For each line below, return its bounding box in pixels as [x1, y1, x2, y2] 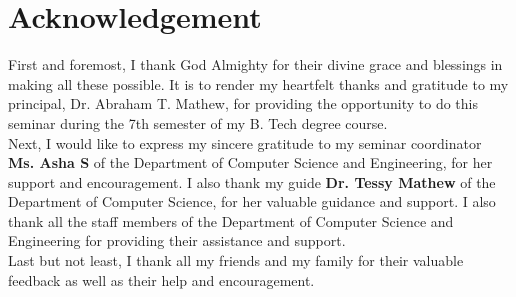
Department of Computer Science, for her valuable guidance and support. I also [8, 191, 496, 212]
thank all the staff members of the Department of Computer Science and [8, 210, 454, 231]
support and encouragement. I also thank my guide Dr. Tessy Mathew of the [8, 171, 496, 192]
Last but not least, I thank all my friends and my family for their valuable [8, 250, 464, 271]
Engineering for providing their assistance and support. [8, 230, 346, 251]
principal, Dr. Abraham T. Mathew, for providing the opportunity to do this [8, 93, 478, 114]
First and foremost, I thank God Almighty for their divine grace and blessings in [8, 54, 503, 75]
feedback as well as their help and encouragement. [8, 269, 315, 290]
